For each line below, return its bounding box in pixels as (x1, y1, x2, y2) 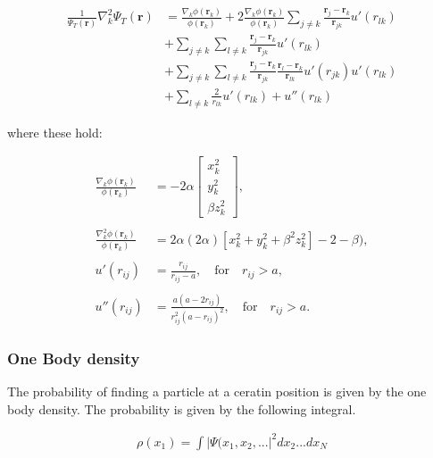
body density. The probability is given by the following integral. (7, 399, 356, 418)
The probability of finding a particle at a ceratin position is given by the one (7, 382, 427, 401)
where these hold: (7, 122, 103, 141)
